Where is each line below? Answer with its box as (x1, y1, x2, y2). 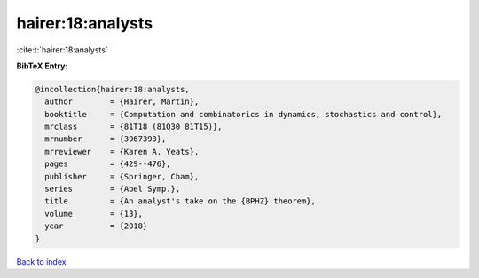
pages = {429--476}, (44, 159, 172, 169)
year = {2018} (44, 221, 148, 231)
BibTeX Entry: (16, 60, 68, 71)
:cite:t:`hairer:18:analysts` (16, 44, 108, 55)
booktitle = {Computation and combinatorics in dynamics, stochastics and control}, (44, 109, 443, 119)
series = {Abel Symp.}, (44, 184, 181, 195)
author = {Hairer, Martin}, (44, 97, 200, 107)
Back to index (16, 256, 67, 266)
